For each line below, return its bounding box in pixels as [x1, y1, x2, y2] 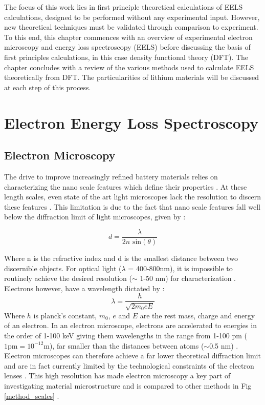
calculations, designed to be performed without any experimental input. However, [4, 11, 260, 22]
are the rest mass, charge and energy [140, 310, 255, 320]
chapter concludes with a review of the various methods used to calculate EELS [4, 62, 254, 72]
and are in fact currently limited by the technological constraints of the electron [4, 360, 254, 371]
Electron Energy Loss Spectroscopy [4, 112, 258, 133]
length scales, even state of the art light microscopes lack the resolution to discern [4, 191, 261, 202]
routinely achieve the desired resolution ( [4, 273, 132, 283]
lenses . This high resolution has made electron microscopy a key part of [4, 370, 231, 381]
